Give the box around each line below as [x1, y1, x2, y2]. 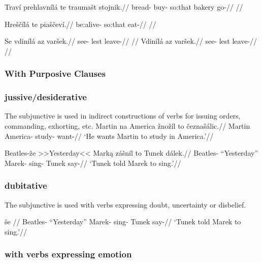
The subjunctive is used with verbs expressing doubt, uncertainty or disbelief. [5, 199, 246, 210]
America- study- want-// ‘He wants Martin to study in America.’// [5, 130, 214, 141]
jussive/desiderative [5, 91, 87, 103]
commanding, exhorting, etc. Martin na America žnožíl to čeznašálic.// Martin [5, 121, 250, 131]
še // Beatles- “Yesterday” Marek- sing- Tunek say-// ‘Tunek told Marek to [5, 216, 241, 227]
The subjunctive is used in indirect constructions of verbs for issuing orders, [5, 110, 241, 121]
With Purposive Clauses [5, 67, 106, 80]
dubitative [5, 179, 47, 192]
